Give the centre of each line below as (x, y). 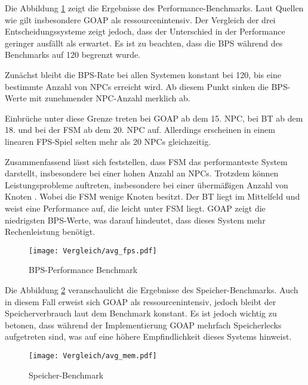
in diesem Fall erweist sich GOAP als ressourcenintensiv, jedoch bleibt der (141, 301)
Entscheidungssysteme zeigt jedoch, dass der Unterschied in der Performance (145, 31)
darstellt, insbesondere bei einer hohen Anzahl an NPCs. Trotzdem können (142, 173)
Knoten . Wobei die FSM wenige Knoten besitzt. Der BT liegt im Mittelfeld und (153, 196)
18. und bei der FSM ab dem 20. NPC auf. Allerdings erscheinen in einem (140, 130)
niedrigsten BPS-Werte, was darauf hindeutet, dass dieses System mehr (135, 220)
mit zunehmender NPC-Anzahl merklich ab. (110, 98)
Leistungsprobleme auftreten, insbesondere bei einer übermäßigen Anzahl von (147, 184)
